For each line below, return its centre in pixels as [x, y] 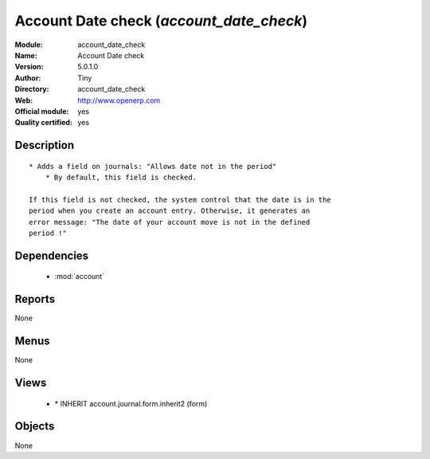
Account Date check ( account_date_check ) [161, 21]
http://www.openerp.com [119, 100]
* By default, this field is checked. [121, 178]
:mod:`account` [80, 277]
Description [45, 145]
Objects [35, 426]
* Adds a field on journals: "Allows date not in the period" [153, 166]
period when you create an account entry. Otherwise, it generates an [170, 211]
